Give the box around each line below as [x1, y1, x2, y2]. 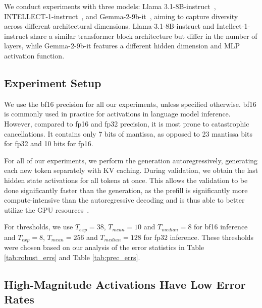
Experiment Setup [4, 75, 101, 90]
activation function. [4, 50, 65, 60]
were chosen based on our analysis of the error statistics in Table [4, 242, 204, 253]
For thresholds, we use [4, 221, 73, 232]
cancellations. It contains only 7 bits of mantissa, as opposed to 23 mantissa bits [4, 128, 252, 139]
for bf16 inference [194, 221, 248, 232]
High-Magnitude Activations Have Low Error [4, 276, 246, 292]
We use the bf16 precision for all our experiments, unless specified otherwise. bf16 [4, 98, 256, 109]
